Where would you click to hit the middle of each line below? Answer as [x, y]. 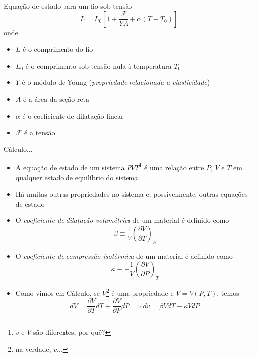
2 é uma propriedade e [140, 292]
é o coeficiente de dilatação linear [73, 115]
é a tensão [40, 132]
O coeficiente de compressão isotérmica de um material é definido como [124, 255]
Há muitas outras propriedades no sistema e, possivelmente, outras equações [131, 194]
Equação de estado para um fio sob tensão [68, 6]
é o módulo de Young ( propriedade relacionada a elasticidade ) [116, 82]
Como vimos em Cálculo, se [58, 293]
